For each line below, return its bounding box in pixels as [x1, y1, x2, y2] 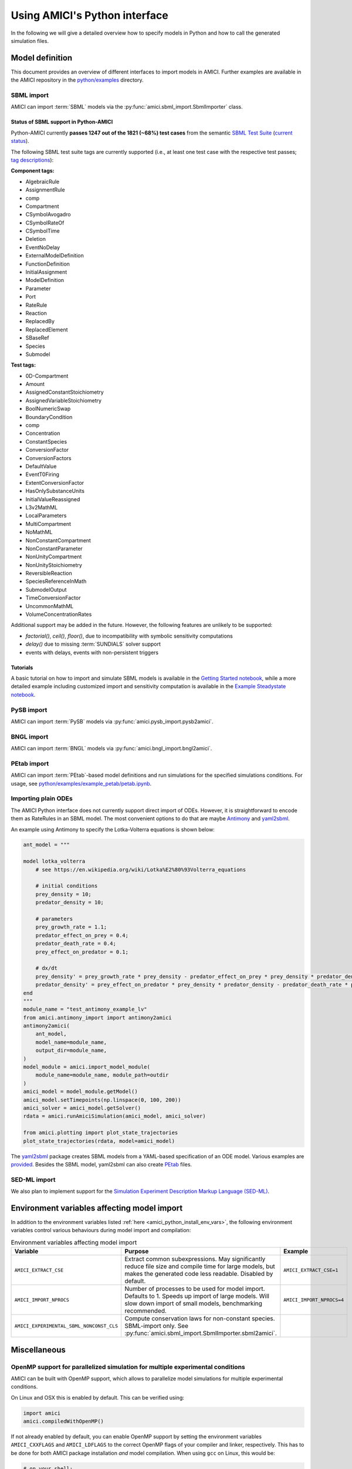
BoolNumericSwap [25, 405, 71, 412]
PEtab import [11, 759, 49, 767]
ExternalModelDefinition [25, 252, 84, 259]
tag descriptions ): [11, 156, 54, 163]
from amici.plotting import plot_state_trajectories [23, 1129, 178, 1136]
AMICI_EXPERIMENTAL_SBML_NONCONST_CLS [14, 1323, 119, 1329]
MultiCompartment [25, 520, 72, 527]
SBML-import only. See [124, 1322, 189, 1330]
